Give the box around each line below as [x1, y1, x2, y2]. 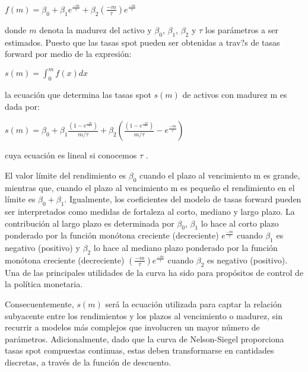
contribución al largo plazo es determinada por [5, 217, 174, 229]
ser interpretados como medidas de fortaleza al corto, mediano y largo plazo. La [5, 205, 295, 217]
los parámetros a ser [205, 23, 279, 36]
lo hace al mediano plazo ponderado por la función [93, 241, 278, 254]
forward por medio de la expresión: [5, 47, 132, 60]
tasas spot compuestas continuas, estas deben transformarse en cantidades [5, 344, 274, 357]
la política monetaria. [5, 278, 83, 290]
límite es [5, 193, 36, 205]
